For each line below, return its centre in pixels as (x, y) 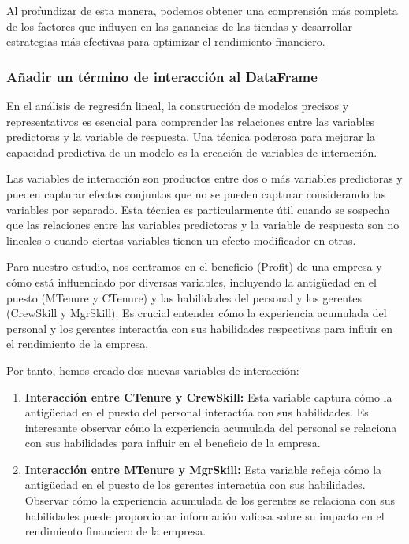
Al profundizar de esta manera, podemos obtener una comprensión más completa (202, 10)
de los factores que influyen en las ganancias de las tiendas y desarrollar (179, 26)
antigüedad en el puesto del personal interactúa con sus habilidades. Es (197, 412)
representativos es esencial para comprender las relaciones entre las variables (191, 121)
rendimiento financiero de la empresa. (115, 531)
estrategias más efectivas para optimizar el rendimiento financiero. (166, 41)
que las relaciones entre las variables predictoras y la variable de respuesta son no (203, 225)
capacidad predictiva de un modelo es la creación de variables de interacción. (192, 152)
